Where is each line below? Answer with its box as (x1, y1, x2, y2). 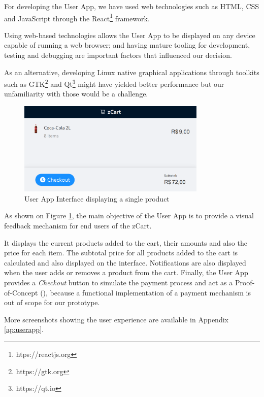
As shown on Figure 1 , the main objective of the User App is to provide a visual (4, 210, 254, 221)
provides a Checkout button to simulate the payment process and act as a (4, 277, 233, 288)
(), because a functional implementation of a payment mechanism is (40, 287, 251, 297)
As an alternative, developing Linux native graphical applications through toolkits (4, 67, 259, 77)
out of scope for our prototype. (4, 297, 100, 308)
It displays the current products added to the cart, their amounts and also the (4, 237, 247, 248)
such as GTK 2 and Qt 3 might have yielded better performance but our (4, 77, 224, 89)
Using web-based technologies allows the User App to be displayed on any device (4, 29, 255, 40)
